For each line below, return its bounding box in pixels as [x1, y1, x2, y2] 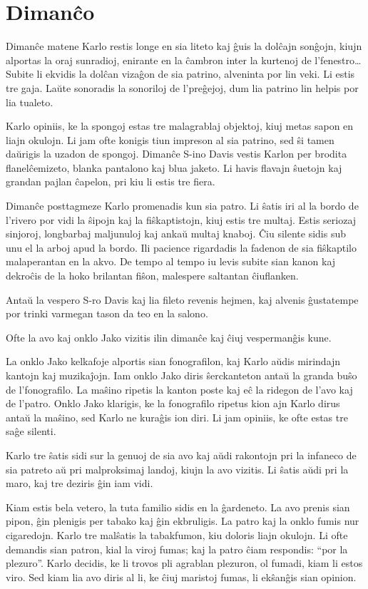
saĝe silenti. [6, 424, 56, 439]
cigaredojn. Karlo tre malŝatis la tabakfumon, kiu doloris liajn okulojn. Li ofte [6, 527, 348, 542]
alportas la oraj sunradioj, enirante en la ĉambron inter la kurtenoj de [6, 52, 312, 67]
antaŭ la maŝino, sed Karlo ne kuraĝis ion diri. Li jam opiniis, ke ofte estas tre [6, 409, 348, 424]
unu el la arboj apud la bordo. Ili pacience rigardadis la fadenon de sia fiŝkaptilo [6, 240, 357, 255]
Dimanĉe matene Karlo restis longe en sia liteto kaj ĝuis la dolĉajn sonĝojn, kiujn [6, 39, 362, 53]
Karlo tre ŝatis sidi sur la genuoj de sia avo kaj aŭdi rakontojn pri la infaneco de [6, 447, 357, 462]
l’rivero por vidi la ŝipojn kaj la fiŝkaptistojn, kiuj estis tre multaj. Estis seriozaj [6, 212, 357, 227]
